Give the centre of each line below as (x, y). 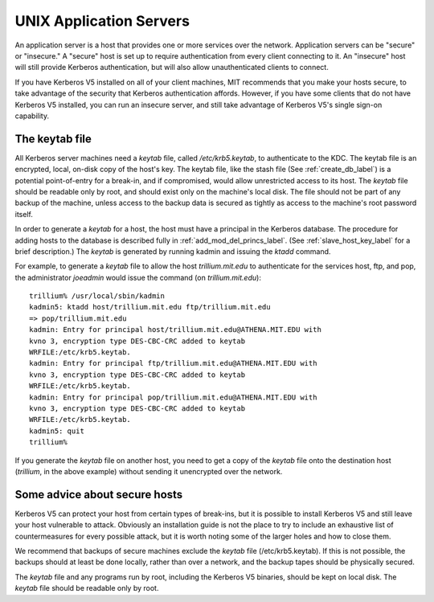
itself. (24, 214)
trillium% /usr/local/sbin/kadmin (97, 296)
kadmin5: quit (57, 431)
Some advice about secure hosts (99, 494)
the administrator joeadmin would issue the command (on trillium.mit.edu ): (138, 277)
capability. (32, 116)
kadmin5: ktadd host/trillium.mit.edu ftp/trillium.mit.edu (150, 307)
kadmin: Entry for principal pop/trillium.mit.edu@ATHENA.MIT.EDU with (173, 397)
